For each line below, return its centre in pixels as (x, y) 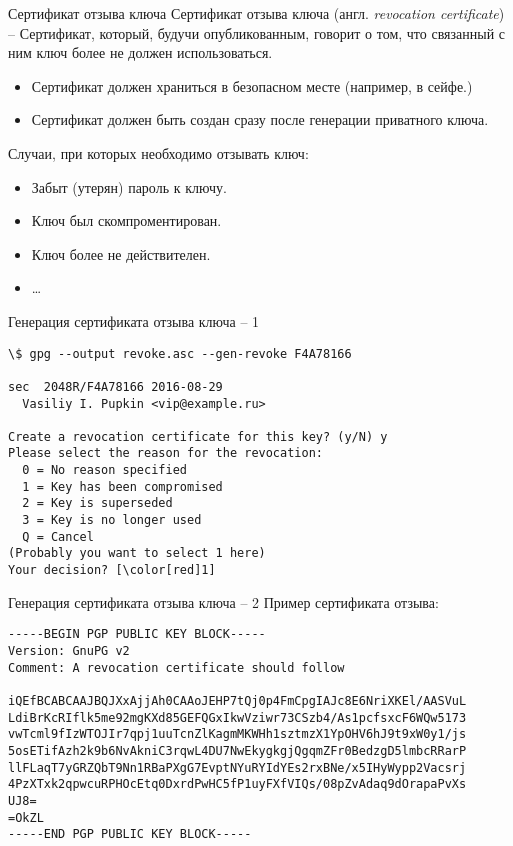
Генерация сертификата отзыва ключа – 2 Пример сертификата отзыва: (223, 601)
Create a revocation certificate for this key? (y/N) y (198, 436)
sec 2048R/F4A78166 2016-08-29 (115, 386)
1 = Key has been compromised (122, 486)
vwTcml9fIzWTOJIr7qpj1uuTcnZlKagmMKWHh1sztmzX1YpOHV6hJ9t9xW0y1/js (237, 734)
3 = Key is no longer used (112, 520)
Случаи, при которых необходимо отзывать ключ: (158, 152)
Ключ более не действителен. (121, 253)
